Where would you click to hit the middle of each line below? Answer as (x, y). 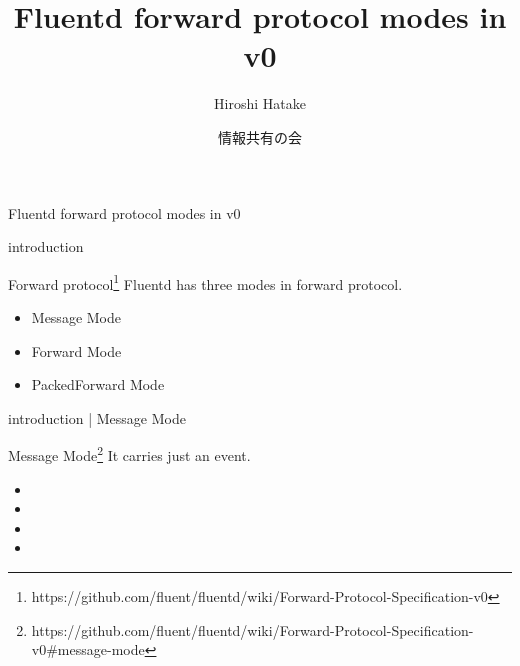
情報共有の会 (260, 136)
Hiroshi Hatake (260, 103)
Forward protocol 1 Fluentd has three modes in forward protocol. (205, 282)
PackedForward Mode (98, 384)
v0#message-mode (88, 649)
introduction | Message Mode (97, 417)
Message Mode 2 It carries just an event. (129, 453)
